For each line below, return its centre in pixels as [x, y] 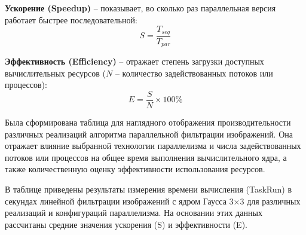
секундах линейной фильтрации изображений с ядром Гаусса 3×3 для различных [153, 201]
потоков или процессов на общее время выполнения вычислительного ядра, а [146, 157]
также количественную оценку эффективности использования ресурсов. [135, 169]
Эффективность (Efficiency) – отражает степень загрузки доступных [134, 61]
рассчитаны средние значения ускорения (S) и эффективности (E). [126, 224]
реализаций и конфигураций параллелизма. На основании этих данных [134, 213]
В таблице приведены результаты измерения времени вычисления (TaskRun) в [149, 189]
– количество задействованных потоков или [194, 73]
